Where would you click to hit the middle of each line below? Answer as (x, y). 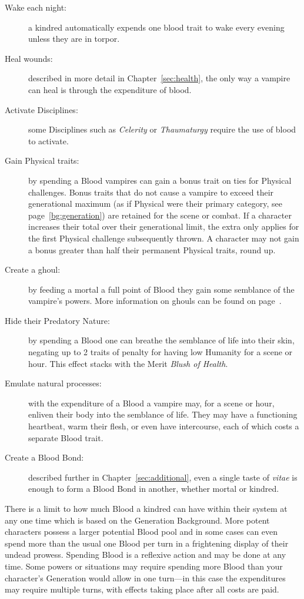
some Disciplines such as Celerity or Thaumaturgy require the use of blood (162, 129)
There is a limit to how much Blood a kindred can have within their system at (146, 508)
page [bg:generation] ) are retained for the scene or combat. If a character (160, 215)
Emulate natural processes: (53, 383)
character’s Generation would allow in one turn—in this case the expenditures (145, 578)
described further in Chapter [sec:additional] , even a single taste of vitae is (163, 477)
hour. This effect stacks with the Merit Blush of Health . (128, 363)
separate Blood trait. (66, 437)
